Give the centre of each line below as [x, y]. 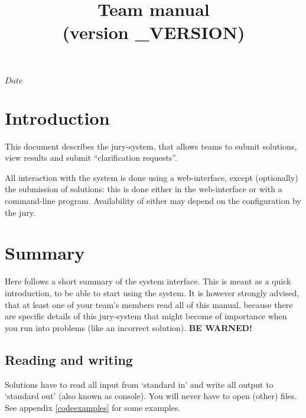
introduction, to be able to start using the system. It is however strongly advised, [152, 292]
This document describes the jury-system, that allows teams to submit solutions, [151, 146]
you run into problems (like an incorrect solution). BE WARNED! [128, 327]
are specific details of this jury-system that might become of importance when [146, 316]
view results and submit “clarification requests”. [91, 158]
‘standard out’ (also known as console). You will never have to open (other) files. [151, 396]
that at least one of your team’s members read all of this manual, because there [149, 304]
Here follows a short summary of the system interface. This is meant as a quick [148, 281]
